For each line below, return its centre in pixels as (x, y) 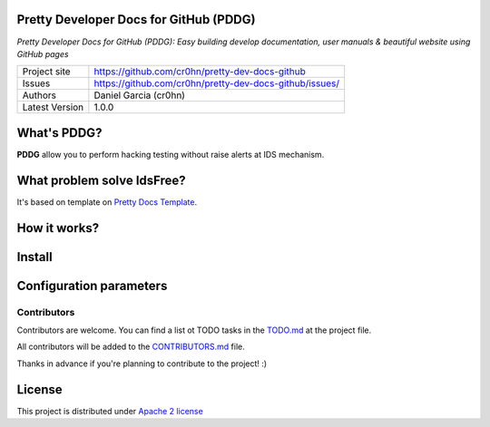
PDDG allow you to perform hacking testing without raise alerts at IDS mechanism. (171, 154)
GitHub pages (43, 53)
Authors (39, 95)
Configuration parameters (92, 286)
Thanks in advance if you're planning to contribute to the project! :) (142, 364)
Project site (47, 72)
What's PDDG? (59, 133)
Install (35, 257)
